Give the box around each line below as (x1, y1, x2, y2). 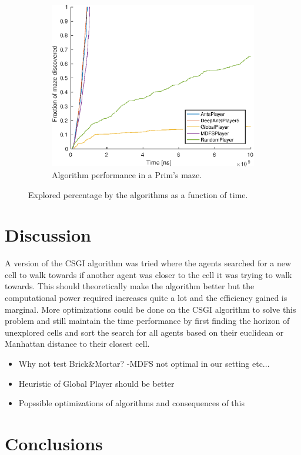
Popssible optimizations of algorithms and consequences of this (18, 397, 245, 409)
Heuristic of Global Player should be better (18, 377, 175, 389)
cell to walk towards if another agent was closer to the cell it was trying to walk (5, 268, 292, 280)
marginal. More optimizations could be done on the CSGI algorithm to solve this (5, 303, 296, 315)
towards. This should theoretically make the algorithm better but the (5, 280, 255, 292)
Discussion (5, 223, 91, 247)
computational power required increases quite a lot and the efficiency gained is (5, 292, 287, 304)
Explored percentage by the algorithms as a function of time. (28, 188, 248, 200)
